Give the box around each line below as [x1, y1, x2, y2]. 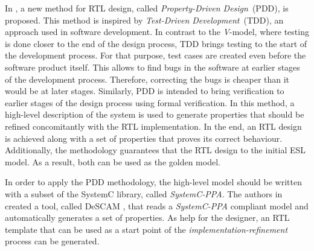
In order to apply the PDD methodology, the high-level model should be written [5, 176, 302, 188]
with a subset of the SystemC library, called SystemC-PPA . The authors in [5, 187, 283, 200]
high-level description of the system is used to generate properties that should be [5, 108, 304, 121]
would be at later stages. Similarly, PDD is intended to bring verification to [5, 84, 284, 97]
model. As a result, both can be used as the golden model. [5, 155, 220, 168]
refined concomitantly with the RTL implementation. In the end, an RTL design [5, 119, 302, 132]
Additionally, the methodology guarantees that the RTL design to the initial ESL [5, 144, 306, 156]
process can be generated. [5, 235, 100, 247]
